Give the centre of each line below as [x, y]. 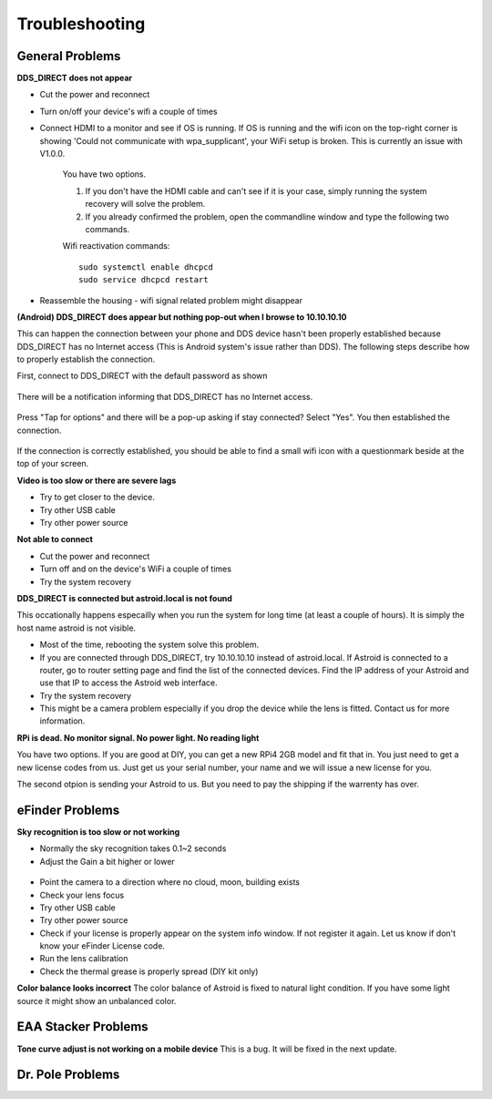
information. [62, 721]
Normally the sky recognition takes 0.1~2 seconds [133, 848]
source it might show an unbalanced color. [97, 1001]
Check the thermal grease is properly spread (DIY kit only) [149, 971]
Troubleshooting [81, 24]
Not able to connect [55, 539]
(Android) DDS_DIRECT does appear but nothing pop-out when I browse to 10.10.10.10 [182, 317]
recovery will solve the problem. [145, 204]
